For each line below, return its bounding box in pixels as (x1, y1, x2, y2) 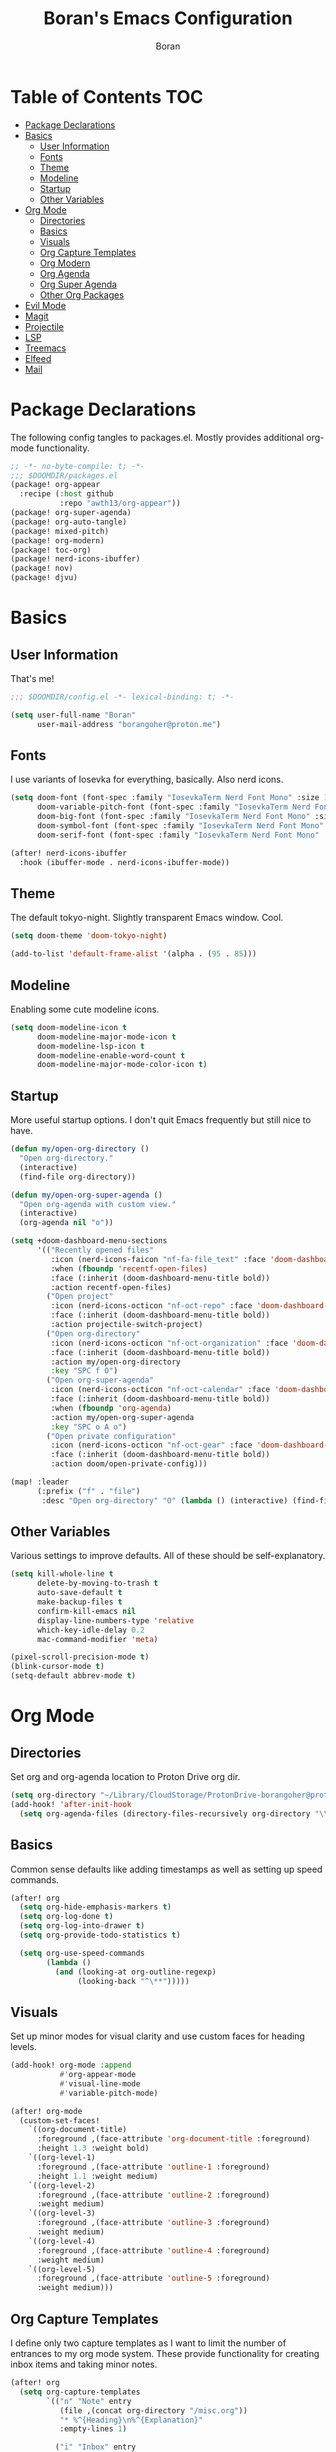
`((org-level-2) (28, 2180, 97, 2191)
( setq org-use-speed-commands (19, 1948, 145, 1958)
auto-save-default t (36, 1588, 123, 1598)
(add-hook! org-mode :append (10, 2060, 132, 2071)
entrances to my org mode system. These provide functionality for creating (10, 2348, 320, 2359)
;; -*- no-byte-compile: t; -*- (10, 461, 145, 471)
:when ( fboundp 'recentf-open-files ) (50, 1263, 208, 1274)
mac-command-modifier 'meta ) (36, 1634, 159, 1644)
